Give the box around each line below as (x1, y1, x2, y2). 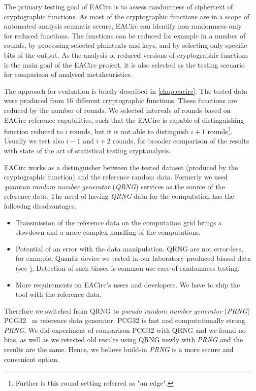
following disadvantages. (4, 200, 77, 211)
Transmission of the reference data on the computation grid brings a (15, 217, 222, 227)
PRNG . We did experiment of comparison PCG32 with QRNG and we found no (4, 324, 246, 335)
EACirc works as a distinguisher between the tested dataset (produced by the (4, 162, 238, 172)
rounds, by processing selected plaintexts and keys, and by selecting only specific (4, 40, 247, 50)
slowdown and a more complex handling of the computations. (15, 227, 201, 237)
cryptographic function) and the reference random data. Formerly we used (4, 172, 228, 182)
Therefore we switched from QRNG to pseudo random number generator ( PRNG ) (4, 305, 250, 316)
